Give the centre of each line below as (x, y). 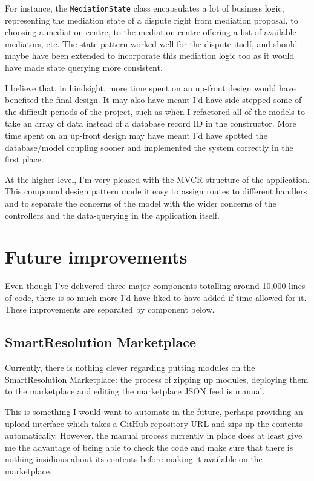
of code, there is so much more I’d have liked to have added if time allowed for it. (156, 297)
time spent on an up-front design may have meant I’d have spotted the (136, 135)
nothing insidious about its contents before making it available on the (134, 459)
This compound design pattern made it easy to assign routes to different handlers (156, 191)
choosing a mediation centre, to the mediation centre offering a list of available (151, 32)
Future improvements (96, 257)
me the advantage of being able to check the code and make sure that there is (149, 447)
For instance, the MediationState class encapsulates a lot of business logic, (145, 8)
